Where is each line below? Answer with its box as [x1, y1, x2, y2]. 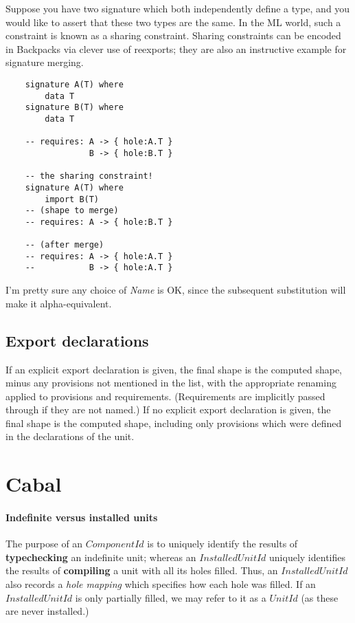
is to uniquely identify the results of [147, 536, 298, 551]
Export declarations [5, 329, 149, 351]
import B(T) [45, 194, 100, 204]
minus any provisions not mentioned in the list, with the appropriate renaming [5, 375, 336, 390]
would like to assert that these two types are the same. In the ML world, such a [5, 14, 341, 29]
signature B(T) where [25, 102, 124, 113]
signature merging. [5, 55, 84, 69]
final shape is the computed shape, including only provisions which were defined [5, 415, 342, 430]
